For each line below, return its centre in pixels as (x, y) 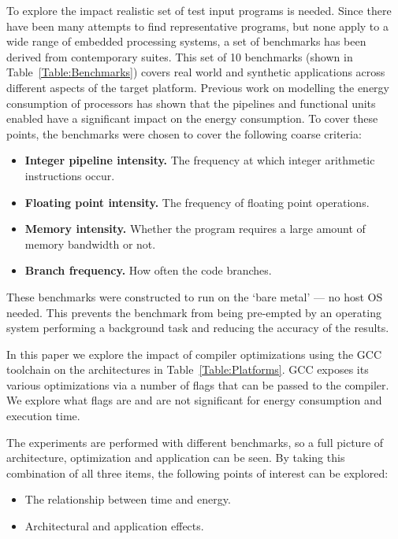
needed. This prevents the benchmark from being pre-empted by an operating (194, 312)
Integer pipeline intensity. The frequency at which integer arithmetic (200, 160)
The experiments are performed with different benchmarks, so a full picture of (195, 442)
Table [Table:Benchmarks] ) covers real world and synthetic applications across (196, 72)
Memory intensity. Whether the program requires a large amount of (195, 229)
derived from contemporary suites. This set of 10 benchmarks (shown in (180, 56)
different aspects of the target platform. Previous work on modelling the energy (198, 87)
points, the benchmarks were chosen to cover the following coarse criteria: (184, 133)
